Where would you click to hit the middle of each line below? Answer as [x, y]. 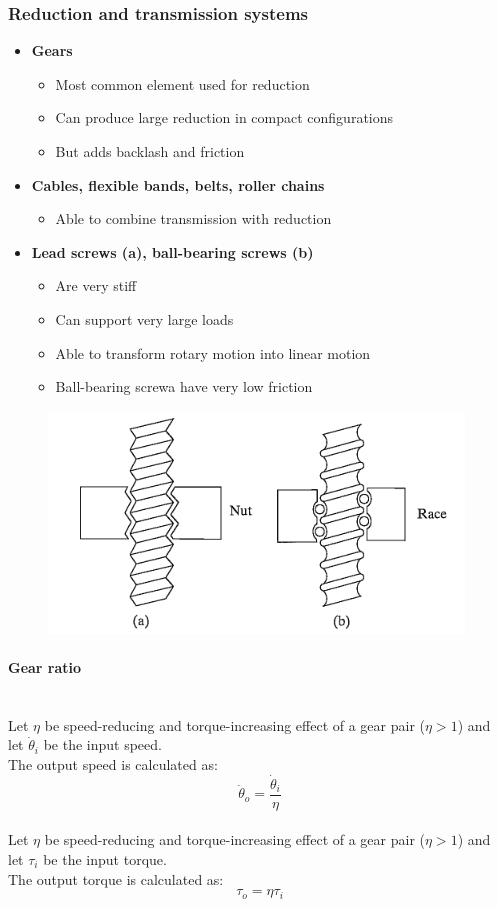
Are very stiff [96, 285]
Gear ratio [45, 666]
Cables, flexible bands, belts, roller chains [178, 184]
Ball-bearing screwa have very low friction [184, 386]
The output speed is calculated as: [113, 763]
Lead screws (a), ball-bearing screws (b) [172, 251]
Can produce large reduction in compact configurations [224, 117]
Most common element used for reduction [182, 83]
